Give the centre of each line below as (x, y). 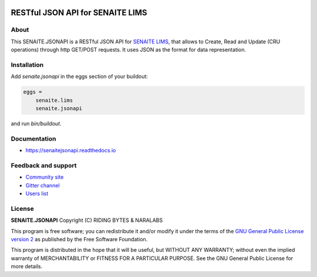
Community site (45, 177)
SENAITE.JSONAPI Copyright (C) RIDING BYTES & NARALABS (87, 220)
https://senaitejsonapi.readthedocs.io (71, 151)
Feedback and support (44, 165)
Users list (37, 194)
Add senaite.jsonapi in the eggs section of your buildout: (79, 77)
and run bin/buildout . (36, 124)
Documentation (33, 139)
